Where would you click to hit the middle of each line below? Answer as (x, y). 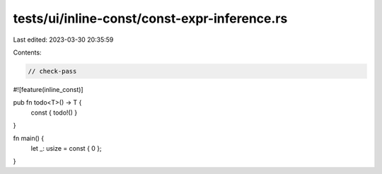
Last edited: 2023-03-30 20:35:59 (63, 40)
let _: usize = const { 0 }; (66, 148)
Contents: (27, 52)
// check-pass (52, 71)
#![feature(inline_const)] (48, 89)
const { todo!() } (54, 112)
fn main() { (29, 139)
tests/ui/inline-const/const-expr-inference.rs (150, 18)
